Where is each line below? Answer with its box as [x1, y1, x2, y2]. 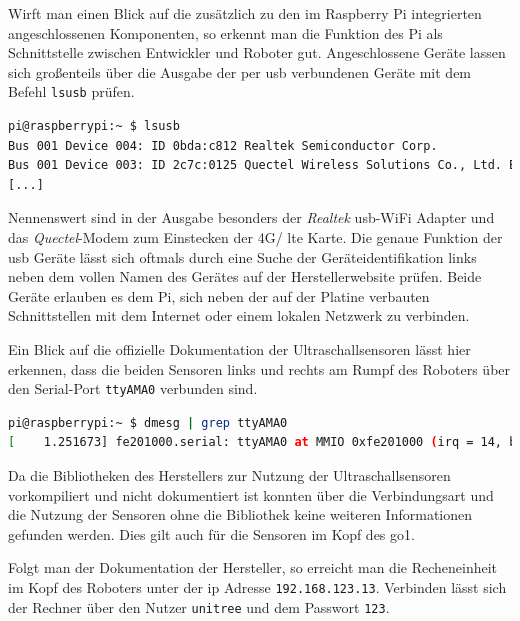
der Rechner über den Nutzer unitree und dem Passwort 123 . [8, 596, 390, 617]
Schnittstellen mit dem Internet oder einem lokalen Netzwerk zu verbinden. [8, 305, 470, 326]
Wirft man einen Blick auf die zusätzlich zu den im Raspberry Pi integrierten [8, 3, 482, 23]
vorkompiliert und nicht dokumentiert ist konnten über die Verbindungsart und [8, 484, 494, 505]
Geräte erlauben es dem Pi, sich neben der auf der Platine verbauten [8, 285, 430, 306]
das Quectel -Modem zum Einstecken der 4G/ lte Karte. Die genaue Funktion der [8, 227, 503, 247]
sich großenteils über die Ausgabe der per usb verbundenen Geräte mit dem [8, 61, 472, 82]
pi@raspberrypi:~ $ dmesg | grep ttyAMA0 [8, 415, 288, 430]
